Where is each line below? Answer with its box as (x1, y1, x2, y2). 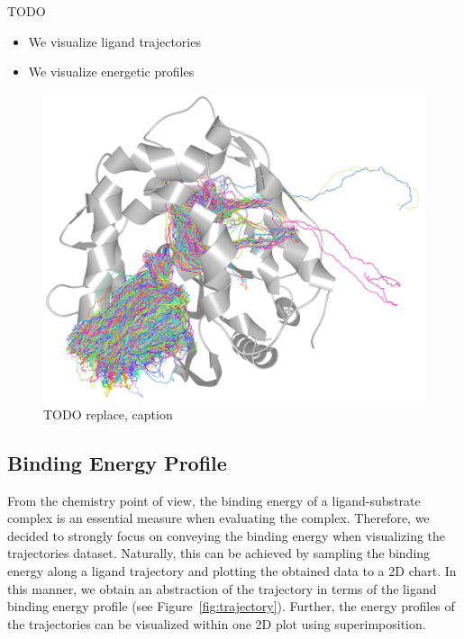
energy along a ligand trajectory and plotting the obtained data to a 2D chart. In (7, 562, 457, 580)
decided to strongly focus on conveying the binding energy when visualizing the (7, 526, 446, 544)
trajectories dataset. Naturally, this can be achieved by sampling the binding (7, 544, 431, 562)
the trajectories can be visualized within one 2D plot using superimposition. (7, 614, 426, 633)
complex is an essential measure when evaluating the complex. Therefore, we (7, 508, 430, 527)
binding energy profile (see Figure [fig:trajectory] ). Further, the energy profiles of (7, 597, 455, 616)
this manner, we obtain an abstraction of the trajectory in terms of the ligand (7, 579, 437, 598)
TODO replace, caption (43, 404, 173, 423)
